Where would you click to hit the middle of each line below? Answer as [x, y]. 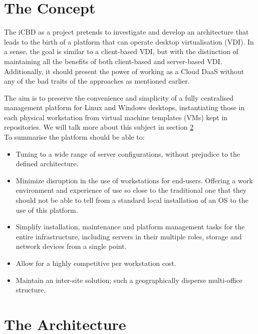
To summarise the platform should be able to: [74, 137]
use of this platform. [47, 210]
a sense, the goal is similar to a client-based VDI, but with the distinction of [121, 51]
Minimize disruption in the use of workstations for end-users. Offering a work [134, 180]
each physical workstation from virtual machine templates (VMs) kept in [116, 117]
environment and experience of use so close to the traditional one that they [131, 190]
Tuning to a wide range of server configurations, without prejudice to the [128, 153]
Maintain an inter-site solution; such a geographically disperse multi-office [129, 280]
